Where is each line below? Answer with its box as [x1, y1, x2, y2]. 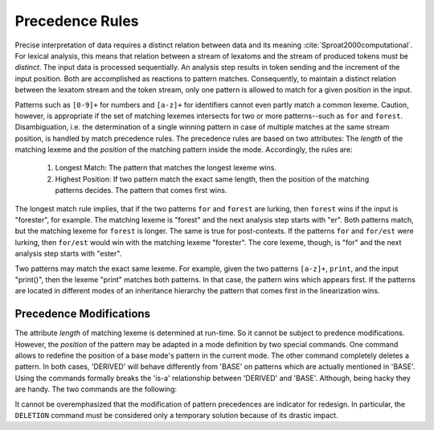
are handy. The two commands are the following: [14, 384, 177, 394]
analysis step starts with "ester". [14, 249, 122, 259]
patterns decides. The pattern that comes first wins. [55, 186, 227, 195]
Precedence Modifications [14, 307, 151, 321]
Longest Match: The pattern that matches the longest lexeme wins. [55, 163, 277, 173]
